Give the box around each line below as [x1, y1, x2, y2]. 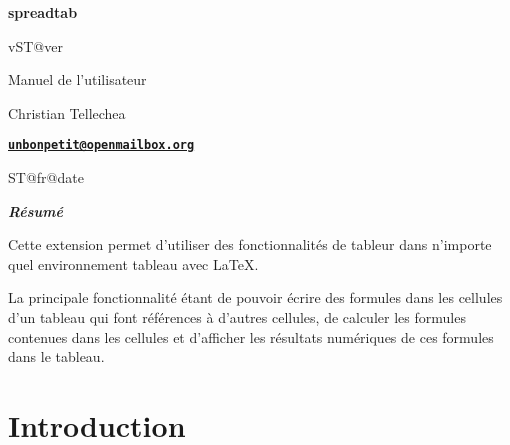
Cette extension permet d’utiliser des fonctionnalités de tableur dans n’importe [8, 234, 492, 255]
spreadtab [8, 2, 78, 22]
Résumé [8, 200, 63, 221]
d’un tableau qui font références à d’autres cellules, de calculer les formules [8, 307, 466, 327]
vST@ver [8, 35, 63, 56]
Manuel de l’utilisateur [8, 69, 147, 90]
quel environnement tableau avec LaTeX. [8, 253, 259, 274]
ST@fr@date [8, 167, 84, 188]
